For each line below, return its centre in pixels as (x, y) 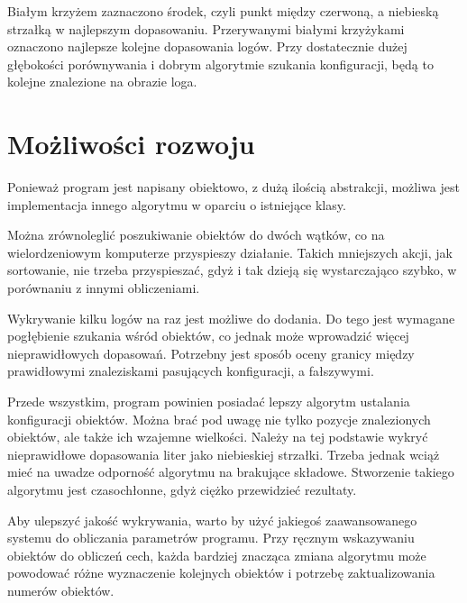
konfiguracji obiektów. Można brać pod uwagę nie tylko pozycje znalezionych (219, 419)
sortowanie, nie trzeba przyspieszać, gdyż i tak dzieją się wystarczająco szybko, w (232, 270)
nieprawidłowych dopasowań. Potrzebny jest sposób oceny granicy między (211, 353)
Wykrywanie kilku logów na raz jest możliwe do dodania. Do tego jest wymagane (231, 318)
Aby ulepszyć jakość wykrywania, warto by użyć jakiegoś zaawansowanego (212, 520)
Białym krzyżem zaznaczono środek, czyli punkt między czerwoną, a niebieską (223, 11)
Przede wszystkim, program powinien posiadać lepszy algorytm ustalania (209, 402)
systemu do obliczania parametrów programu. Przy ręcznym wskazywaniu (211, 538)
